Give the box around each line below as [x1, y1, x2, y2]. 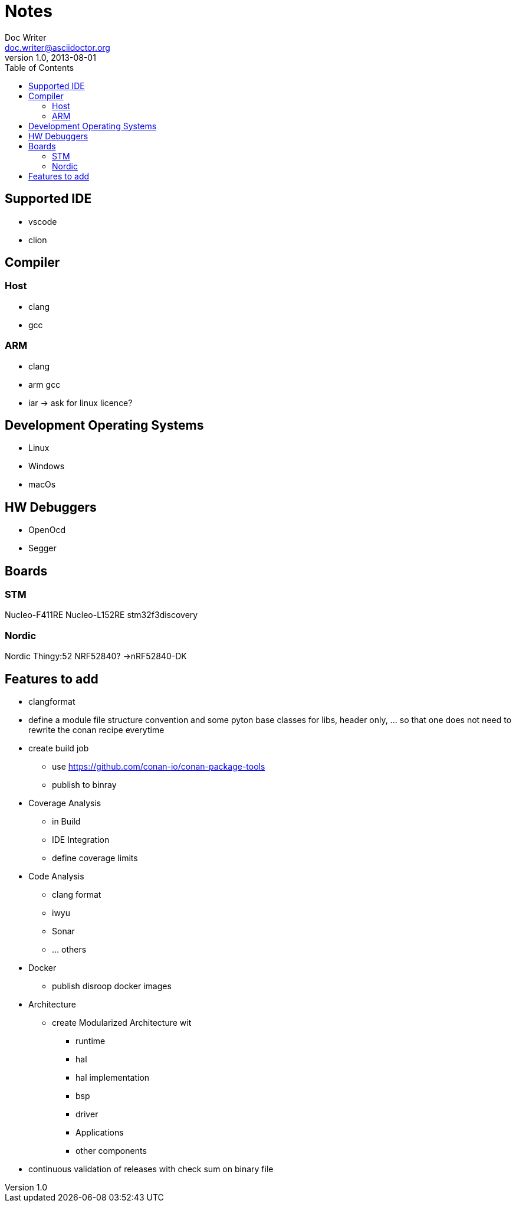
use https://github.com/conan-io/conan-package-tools [52, 761, 265, 772]
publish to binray [52, 780, 117, 790]
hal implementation [75, 1072, 150, 1083]
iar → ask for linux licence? [28, 397, 133, 408]
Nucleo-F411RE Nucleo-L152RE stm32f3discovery [5, 610, 198, 620]
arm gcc [28, 379, 61, 390]
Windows [28, 461, 65, 472]
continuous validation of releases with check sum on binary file [28, 1164, 274, 1175]
